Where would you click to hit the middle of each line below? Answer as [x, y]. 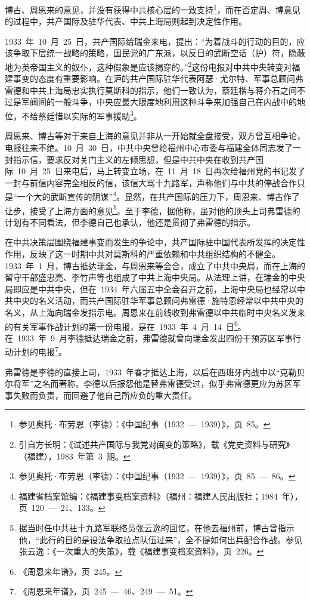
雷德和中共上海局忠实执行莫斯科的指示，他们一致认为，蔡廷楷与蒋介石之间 [151, 90]
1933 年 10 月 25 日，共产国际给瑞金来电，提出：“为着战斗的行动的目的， [151, 41]
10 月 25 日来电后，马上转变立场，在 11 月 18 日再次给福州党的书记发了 [161, 171]
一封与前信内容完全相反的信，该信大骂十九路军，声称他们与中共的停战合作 [151, 182]
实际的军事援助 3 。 [106, 115]
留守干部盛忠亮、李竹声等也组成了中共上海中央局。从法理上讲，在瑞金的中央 [155, 277]
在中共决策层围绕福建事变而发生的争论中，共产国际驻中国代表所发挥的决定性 [155, 242]
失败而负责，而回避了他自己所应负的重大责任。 [105, 395]
